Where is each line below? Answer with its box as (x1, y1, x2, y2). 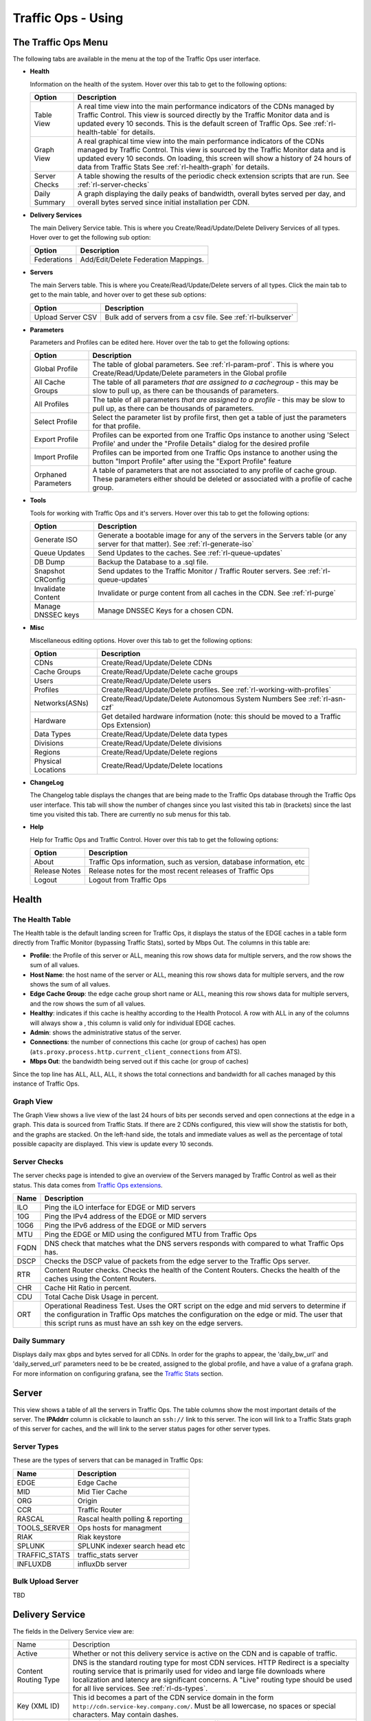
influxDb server (77, 1559, 128, 1569)
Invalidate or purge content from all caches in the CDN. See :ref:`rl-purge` (97, 589, 336, 598)
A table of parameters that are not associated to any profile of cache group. (92, 465, 337, 475)
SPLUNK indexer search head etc (77, 1541, 185, 1550)
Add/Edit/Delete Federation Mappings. (80, 255, 204, 264)
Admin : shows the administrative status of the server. (30, 1028, 182, 1036)
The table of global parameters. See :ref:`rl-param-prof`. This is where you (92, 360, 334, 370)
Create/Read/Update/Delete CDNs (101, 657, 212, 667)
